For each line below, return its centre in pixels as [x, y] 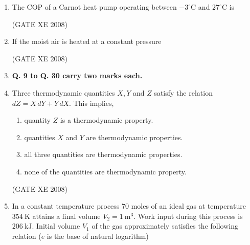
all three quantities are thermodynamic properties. [103, 154]
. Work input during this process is [188, 216]
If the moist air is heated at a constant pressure [87, 41]
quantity [37, 120]
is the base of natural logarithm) [98, 236]
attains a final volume [66, 216]
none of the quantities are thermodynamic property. [105, 171]
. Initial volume [56, 226]
